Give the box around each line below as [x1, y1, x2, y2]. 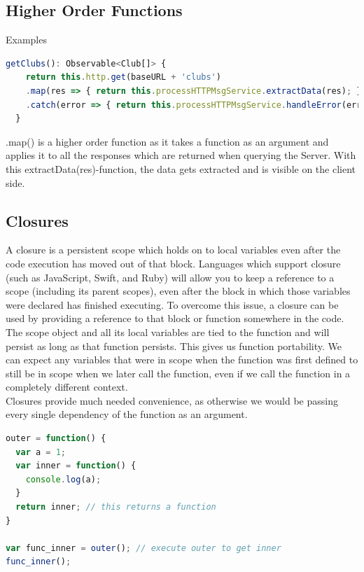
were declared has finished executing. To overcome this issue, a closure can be [6, 297, 339, 312]
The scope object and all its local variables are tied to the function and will [6, 324, 330, 339]
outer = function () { [6, 433, 106, 444]
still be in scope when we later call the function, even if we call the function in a [6, 365, 351, 380]
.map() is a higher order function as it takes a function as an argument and [6, 134, 329, 148]
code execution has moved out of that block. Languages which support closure [6, 256, 341, 270]
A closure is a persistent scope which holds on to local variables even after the [6, 242, 341, 257]
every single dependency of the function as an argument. [6, 407, 248, 421]
